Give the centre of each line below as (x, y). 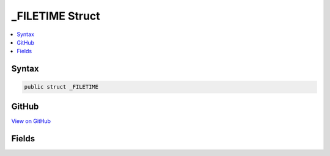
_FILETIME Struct (56, 16)
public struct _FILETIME (61, 87)
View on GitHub (31, 121)
